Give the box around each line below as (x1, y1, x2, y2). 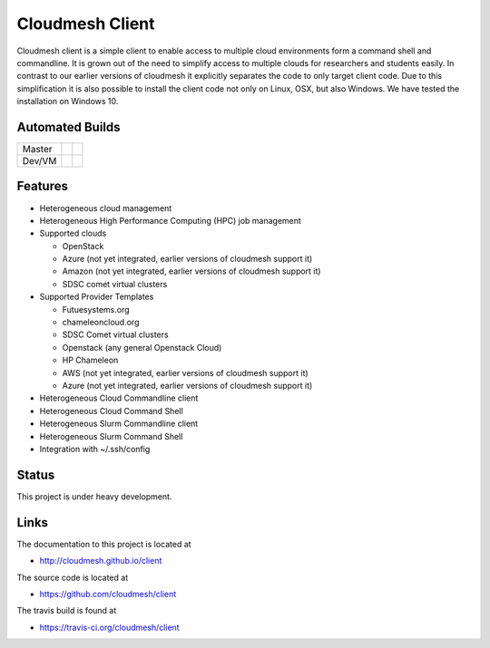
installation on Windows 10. (16, 96, 119, 107)
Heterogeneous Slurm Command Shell (39, 430, 183, 441)
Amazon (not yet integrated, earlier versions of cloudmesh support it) (62, 266, 321, 276)
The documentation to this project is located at (16, 538, 191, 549)
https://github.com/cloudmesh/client (39, 588, 177, 599)
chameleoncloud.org (62, 317, 140, 328)
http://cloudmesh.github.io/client (39, 556, 162, 566)
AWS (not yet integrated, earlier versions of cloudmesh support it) (62, 367, 309, 378)
